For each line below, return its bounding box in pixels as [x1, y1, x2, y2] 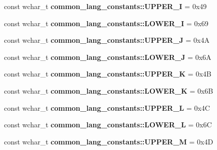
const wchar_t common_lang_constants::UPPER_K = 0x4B [4, 68, 211, 79]
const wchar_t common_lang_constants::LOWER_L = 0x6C [4, 119, 212, 130]
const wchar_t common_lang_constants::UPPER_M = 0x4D [4, 136, 213, 146]
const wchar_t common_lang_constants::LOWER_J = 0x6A [4, 51, 211, 62]
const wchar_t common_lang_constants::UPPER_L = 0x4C [4, 102, 210, 113]
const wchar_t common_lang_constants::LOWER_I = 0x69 [4, 18, 208, 28]
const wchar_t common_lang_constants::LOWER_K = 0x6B [4, 85, 213, 96]
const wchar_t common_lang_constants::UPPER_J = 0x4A [4, 35, 209, 45]
